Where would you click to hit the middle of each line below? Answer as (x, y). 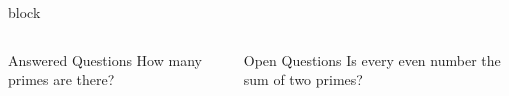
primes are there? (61, 79)
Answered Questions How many (105, 59)
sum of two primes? (303, 79)
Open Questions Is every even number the (372, 59)
